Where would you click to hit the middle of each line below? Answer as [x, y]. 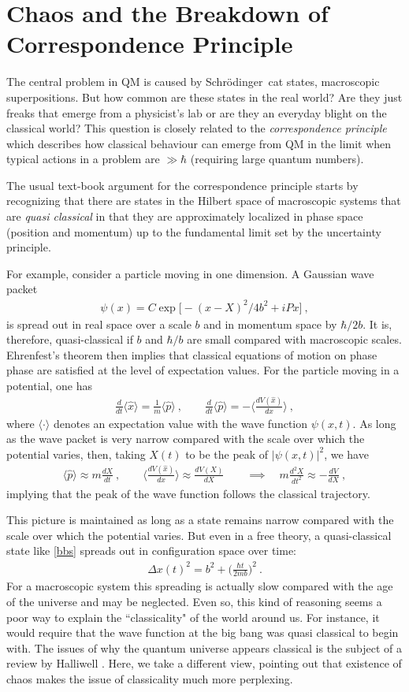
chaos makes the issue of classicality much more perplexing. [150, 679]
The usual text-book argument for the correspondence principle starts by [182, 185]
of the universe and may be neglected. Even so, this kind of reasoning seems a [194, 602]
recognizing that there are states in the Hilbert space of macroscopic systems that [204, 201]
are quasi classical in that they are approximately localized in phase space [185, 216]
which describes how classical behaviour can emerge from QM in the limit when [199, 143]
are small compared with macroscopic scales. [294, 339]
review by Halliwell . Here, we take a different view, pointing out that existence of [204, 663]
